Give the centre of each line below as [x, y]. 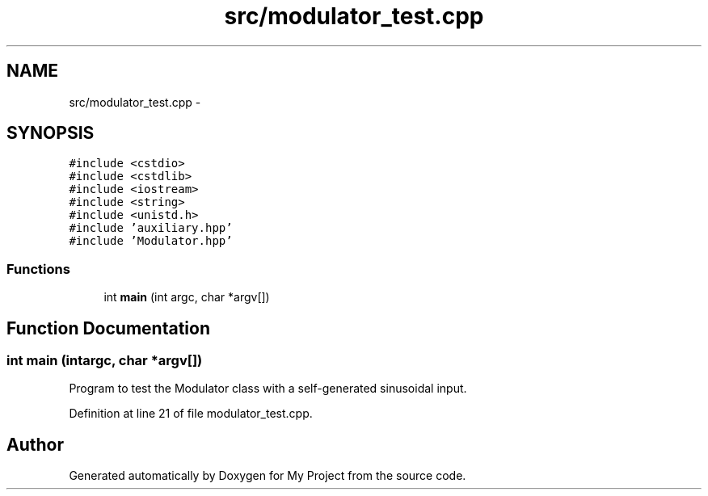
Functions [38, 269]
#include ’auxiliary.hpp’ [151, 228]
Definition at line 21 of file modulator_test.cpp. [191, 414]
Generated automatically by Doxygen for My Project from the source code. [268, 476]
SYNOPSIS [51, 133]
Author [35, 444]
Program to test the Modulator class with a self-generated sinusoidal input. [268, 389]
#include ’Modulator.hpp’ [151, 241]
